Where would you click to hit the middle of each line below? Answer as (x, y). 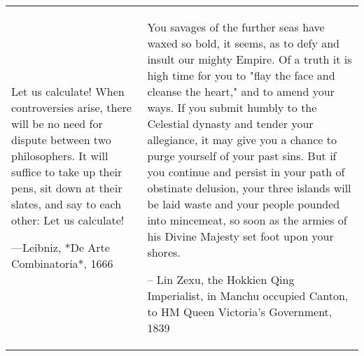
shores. (164, 252)
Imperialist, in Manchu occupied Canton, (248, 296)
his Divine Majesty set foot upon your (240, 236)
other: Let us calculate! (68, 220)
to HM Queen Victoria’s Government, (240, 312)
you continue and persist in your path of (246, 172)
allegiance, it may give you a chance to (242, 140)
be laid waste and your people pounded (244, 204)
